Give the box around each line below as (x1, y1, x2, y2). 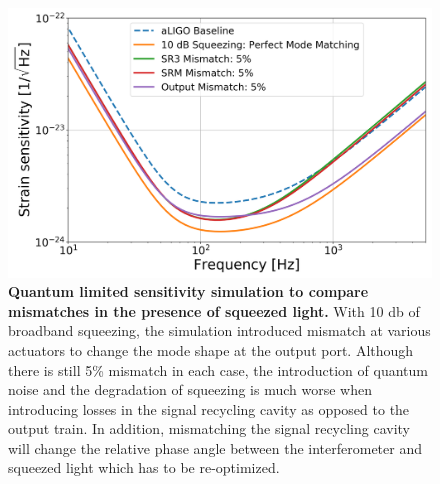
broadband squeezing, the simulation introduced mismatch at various (8, 320, 431, 341)
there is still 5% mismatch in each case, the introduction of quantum (8, 359, 428, 380)
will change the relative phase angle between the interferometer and (8, 437, 422, 458)
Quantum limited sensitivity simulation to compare (8, 281, 369, 302)
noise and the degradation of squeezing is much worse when (8, 379, 372, 400)
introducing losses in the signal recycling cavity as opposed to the (8, 398, 410, 419)
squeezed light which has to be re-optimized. (8, 457, 280, 478)
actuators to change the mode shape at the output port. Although (8, 339, 414, 360)
